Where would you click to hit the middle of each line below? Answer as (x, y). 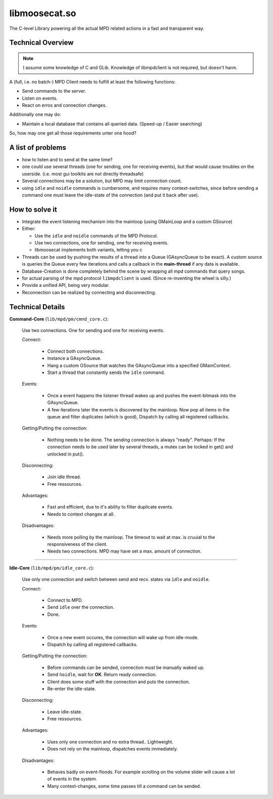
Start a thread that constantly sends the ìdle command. (106, 372)
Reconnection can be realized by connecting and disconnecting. (89, 292)
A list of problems (38, 148)
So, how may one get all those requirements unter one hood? (73, 133)
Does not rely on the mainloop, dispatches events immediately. (112, 749)
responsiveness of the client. (77, 544)
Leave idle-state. (65, 711)
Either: (29, 229)
